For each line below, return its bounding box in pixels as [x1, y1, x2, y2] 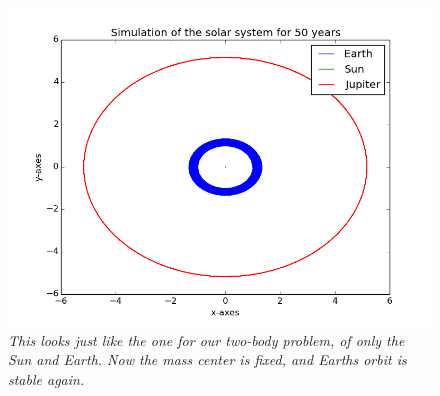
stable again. [8, 368, 85, 389]
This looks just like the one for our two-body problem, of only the [8, 329, 405, 350]
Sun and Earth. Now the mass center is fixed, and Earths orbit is [8, 349, 407, 370]
